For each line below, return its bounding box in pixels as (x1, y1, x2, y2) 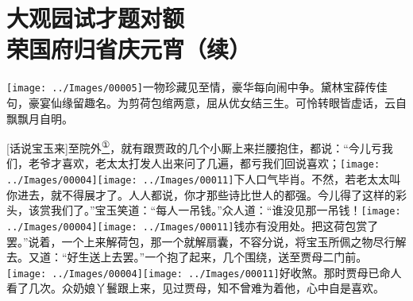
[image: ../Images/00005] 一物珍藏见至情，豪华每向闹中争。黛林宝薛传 (6, 79, 376, 95)
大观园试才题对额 (6, 2, 185, 34)
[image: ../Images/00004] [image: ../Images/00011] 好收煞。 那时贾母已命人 (6, 264, 402, 280)
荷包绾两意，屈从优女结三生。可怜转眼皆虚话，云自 (139, 94, 407, 110)
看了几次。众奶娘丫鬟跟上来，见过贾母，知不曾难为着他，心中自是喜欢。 (6, 280, 384, 296)
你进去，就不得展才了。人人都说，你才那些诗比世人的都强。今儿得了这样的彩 (6, 186, 407, 203)
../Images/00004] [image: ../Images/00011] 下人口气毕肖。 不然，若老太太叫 (6, 171, 401, 187)
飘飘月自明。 (6, 110, 73, 126)
